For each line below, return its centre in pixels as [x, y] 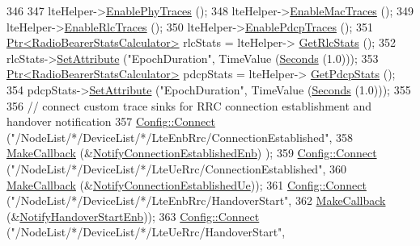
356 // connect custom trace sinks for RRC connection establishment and [189, 105]
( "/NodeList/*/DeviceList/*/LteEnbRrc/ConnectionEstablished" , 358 [180, 137]
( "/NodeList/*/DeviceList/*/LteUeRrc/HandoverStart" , [146, 232]
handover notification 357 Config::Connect [111, 121]
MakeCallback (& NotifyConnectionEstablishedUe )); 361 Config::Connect [187, 184]
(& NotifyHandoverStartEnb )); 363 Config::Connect [133, 216]
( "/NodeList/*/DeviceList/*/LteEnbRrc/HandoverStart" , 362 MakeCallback [196, 200]
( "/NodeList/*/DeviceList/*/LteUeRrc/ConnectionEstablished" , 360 [176, 168]
